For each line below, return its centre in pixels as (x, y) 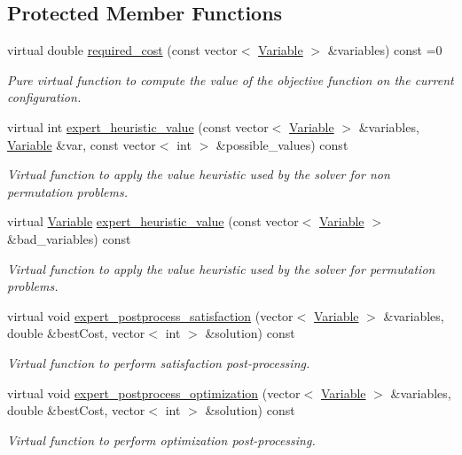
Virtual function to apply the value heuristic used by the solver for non (199, 174)
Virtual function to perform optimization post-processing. (161, 439)
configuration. (44, 97)
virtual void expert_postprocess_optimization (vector (154, 392)
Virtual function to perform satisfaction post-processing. (159, 362)
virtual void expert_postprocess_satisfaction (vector (150, 315)
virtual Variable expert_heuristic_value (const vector (153, 221)
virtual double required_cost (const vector (122, 50)
